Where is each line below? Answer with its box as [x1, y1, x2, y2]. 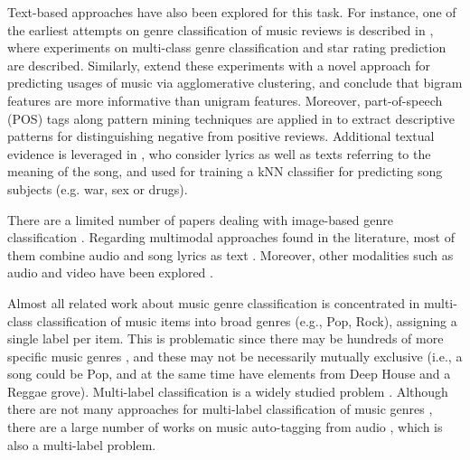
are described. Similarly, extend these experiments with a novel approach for [7, 55, 430, 74]
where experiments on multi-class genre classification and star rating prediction [7, 38, 446, 57]
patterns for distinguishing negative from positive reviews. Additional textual [7, 127, 435, 146]
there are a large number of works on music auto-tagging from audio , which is [7, 418, 443, 437]
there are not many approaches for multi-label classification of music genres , [7, 399, 433, 418]
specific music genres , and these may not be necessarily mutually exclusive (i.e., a [7, 346, 463, 365]
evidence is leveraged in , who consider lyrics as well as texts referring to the [7, 144, 431, 163]
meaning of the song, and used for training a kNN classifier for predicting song [7, 162, 443, 181]
